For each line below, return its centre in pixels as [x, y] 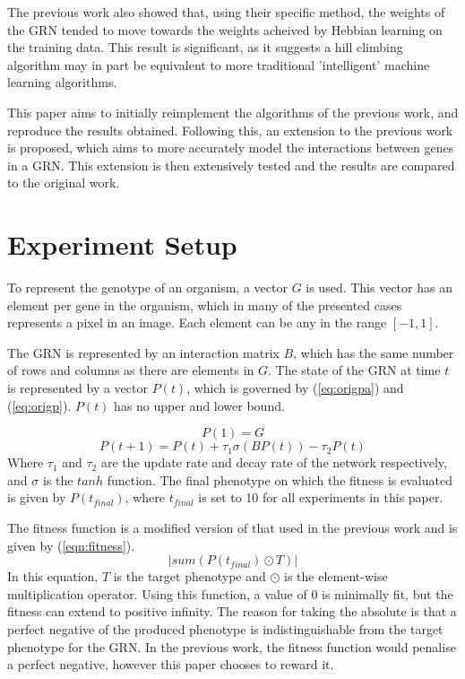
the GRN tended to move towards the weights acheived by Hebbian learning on [225, 29]
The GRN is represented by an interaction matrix [143, 352]
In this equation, [53, 576]
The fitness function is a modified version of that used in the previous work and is [232, 527]
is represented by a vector [77, 388]
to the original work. [64, 183]
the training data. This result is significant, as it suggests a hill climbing [205, 47]
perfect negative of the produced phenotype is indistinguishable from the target [225, 628]
